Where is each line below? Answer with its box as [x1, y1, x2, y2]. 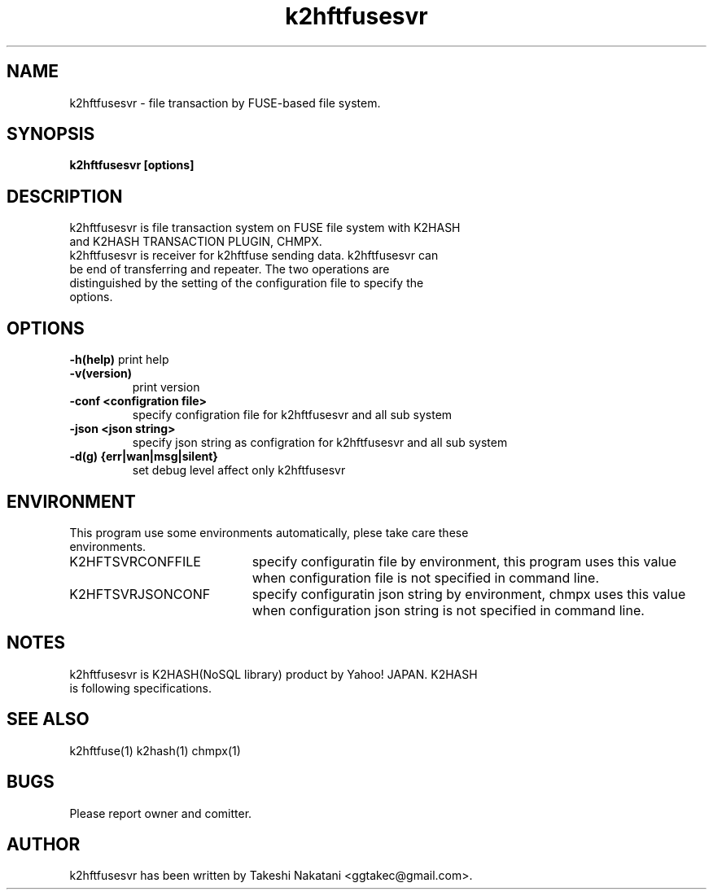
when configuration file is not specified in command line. [252, 569, 600, 586]
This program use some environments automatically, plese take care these [69, 525, 469, 540]
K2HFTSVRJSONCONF [69, 585, 211, 602]
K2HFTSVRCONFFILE [69, 553, 201, 570]
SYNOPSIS [7, 124, 95, 145]
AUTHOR [7, 833, 81, 854]
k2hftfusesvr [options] [69, 158, 195, 173]
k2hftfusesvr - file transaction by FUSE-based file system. [69, 95, 381, 110]
